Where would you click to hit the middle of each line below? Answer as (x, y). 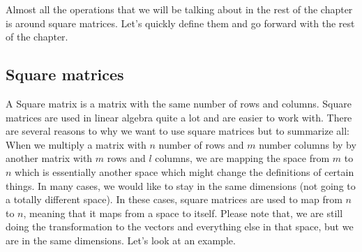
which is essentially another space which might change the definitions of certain (184, 171)
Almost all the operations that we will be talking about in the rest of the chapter (179, 9)
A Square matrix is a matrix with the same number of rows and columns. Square (179, 103)
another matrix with (49, 158)
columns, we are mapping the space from (242, 158)
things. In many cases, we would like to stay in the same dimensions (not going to (181, 185)
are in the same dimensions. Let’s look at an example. (121, 240)
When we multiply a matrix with (76, 144)
